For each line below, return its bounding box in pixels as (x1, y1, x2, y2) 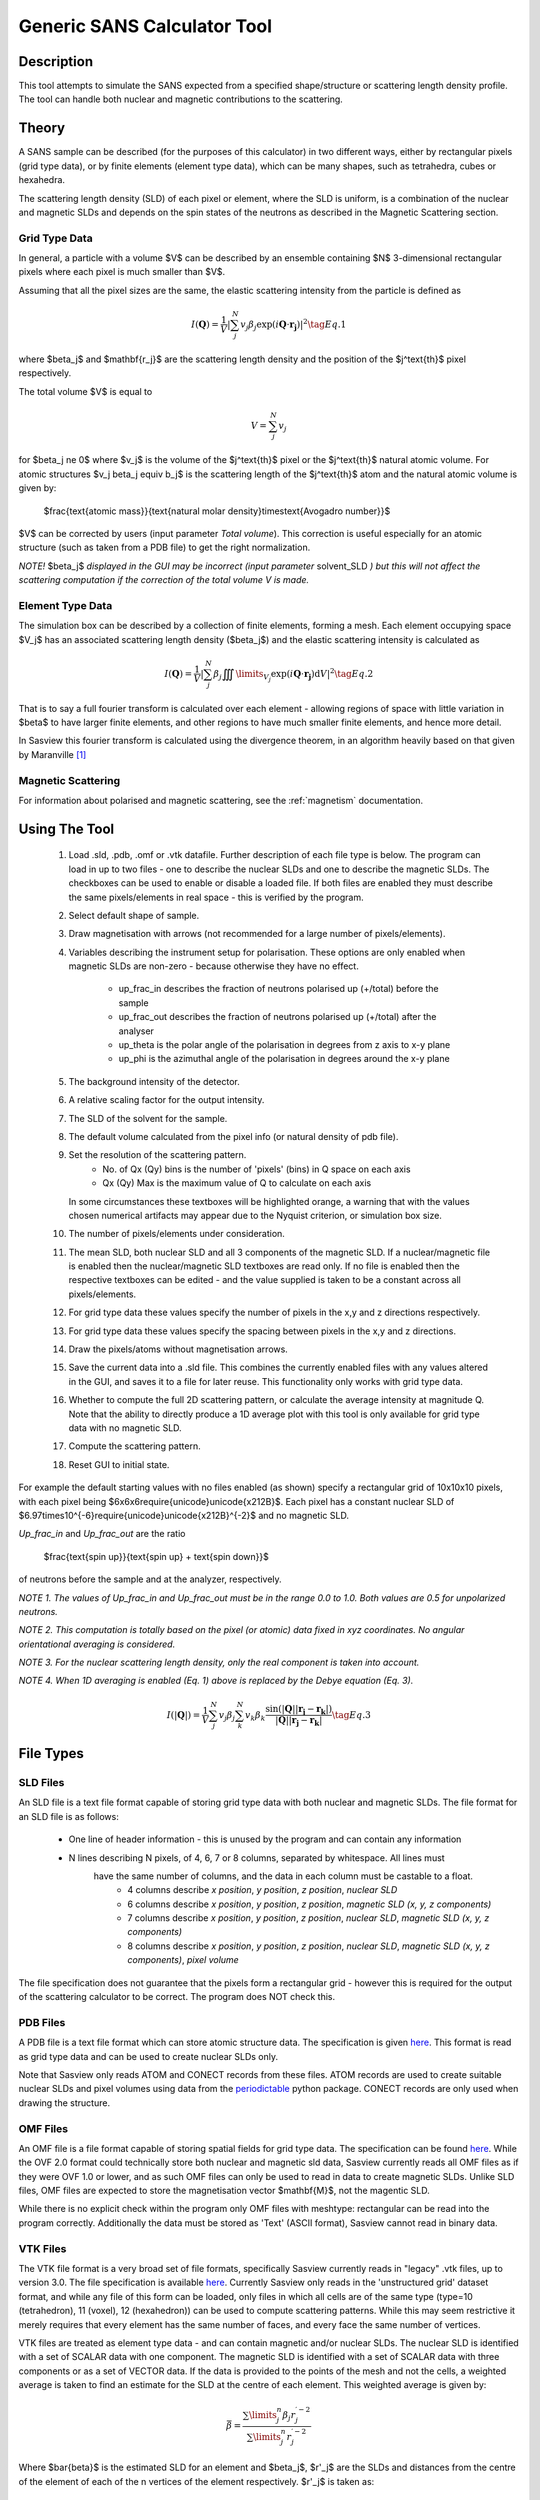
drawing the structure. (18, 2096, 110, 2109)
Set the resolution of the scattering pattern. (68, 1149, 247, 1161)
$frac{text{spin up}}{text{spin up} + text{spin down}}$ (43, 1550, 269, 1562)
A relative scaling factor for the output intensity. (68, 1094, 265, 1106)
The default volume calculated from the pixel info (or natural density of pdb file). (68, 1130, 399, 1142)
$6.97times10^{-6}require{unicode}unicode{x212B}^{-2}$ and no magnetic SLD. (18, 1509, 350, 1521)
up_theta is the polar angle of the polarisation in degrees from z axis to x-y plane (118, 1039, 451, 1051)
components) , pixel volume (127, 1954, 239, 1966)
